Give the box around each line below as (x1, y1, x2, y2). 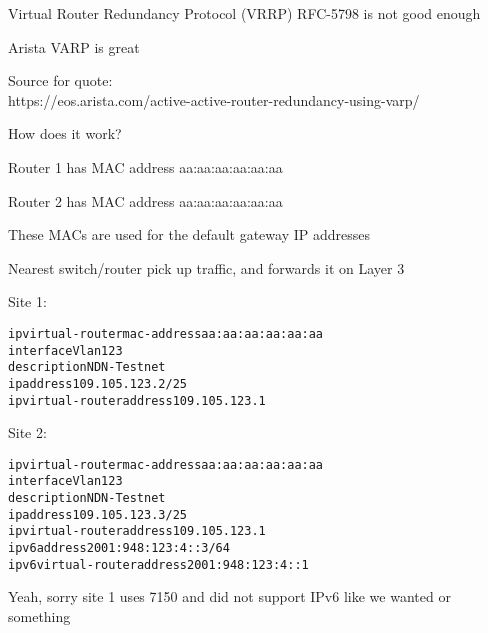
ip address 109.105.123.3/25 (8, 507, 187, 522)
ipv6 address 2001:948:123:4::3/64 (8, 541, 230, 556)
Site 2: (8, 422, 47, 443)
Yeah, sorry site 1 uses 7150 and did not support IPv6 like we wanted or (8, 586, 451, 607)
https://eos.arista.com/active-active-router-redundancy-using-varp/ (8, 89, 420, 110)
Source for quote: (8, 70, 113, 91)
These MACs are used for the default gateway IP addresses (8, 224, 370, 245)
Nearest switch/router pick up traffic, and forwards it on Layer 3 (8, 257, 405, 278)
